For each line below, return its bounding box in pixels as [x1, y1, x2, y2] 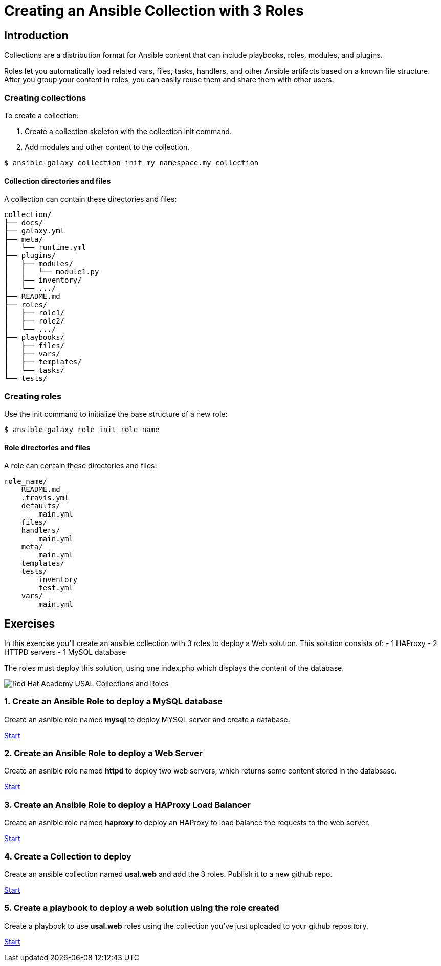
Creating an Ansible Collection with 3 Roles [4, 2, 304, 19]
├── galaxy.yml [4, 227, 65, 235]
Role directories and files [4, 443, 91, 452]
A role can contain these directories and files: [4, 461, 157, 470]
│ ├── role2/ [4, 317, 65, 326]
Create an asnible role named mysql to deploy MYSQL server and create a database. [4, 715, 290, 724]
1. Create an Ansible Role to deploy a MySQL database [4, 696, 223, 707]
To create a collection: [4, 111, 79, 120]
